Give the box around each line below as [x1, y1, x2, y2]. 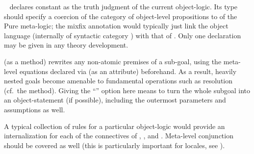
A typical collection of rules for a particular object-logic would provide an [4, 121, 225, 131]
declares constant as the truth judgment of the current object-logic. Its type [9, 1, 238, 11]
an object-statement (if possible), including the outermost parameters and [4, 95, 226, 105]
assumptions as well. [4, 104, 65, 114]
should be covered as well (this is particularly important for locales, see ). [4, 140, 225, 150]
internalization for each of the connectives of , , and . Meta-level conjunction [4, 130, 233, 141]
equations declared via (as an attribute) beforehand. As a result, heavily [19, 66, 237, 76]
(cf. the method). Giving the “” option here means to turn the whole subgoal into [4, 85, 251, 95]
